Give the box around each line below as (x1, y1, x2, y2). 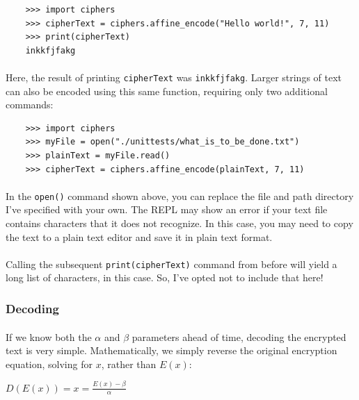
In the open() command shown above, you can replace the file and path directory (6, 188, 354, 203)
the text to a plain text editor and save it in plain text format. (6, 229, 273, 244)
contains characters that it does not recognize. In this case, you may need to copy (6, 216, 353, 231)
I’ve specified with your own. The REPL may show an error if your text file (6, 202, 328, 217)
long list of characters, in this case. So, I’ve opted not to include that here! (6, 270, 324, 285)
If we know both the (6, 329, 92, 344)
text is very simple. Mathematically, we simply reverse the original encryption (6, 343, 337, 358)
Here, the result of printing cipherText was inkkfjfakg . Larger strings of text (6, 69, 342, 84)
